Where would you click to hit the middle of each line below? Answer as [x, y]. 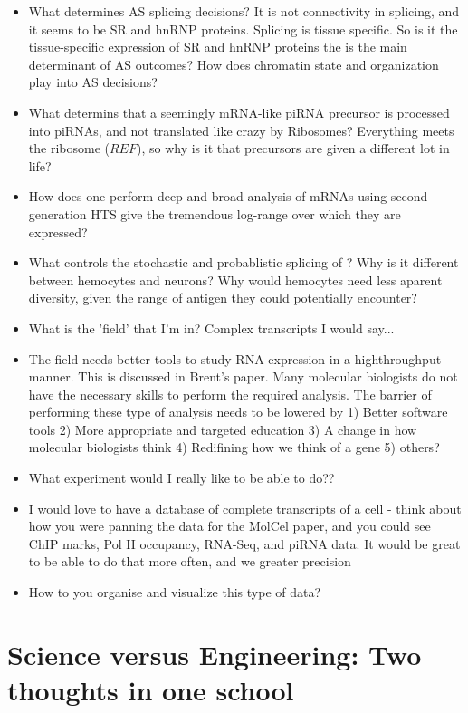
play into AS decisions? [93, 82]
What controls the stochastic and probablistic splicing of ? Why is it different [244, 262]
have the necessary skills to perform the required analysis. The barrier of [230, 394]
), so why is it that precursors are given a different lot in [293, 148]
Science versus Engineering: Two [215, 654]
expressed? [58, 231]
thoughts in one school [151, 689]
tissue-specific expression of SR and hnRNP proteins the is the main [218, 47]
